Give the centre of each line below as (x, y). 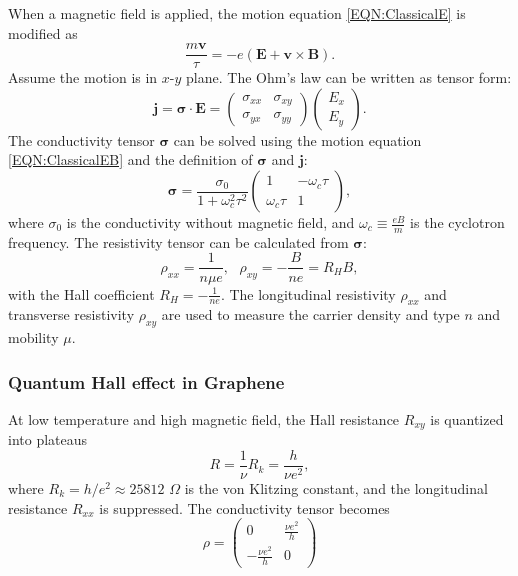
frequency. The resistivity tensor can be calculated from (178, 241)
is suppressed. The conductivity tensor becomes (244, 507)
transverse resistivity (71, 314)
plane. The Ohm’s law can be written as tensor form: (349, 77)
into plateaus (48, 439)
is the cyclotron (457, 222)
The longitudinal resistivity (312, 293)
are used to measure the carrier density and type (310, 314)
